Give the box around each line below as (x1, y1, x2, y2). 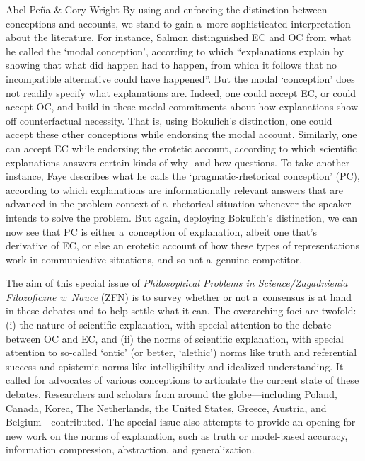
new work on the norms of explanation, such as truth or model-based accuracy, (6, 428, 348, 443)
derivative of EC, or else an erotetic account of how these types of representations (6, 238, 360, 253)
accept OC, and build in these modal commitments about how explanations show (6, 99, 359, 114)
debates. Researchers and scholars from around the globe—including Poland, (6, 387, 337, 402)
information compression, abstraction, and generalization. (6, 442, 255, 457)
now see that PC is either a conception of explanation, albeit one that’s (6, 224, 317, 239)
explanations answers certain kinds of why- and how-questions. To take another (6, 154, 350, 169)
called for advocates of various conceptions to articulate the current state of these (6, 372, 359, 387)
